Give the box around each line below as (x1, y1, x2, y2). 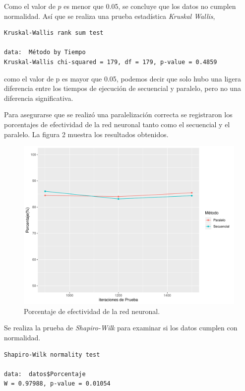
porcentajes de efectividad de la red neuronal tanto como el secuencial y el (4, 119, 230, 129)
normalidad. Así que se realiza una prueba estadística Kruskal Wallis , (4, 10, 215, 21)
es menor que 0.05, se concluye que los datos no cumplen (63, 1, 236, 11)
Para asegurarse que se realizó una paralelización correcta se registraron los (4, 109, 233, 120)
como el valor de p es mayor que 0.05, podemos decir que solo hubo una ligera (4, 73, 241, 83)
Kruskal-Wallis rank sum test (4, 29, 104, 37)
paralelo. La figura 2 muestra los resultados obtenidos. (4, 129, 169, 139)
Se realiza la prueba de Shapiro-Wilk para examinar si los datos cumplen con (4, 322, 238, 333)
